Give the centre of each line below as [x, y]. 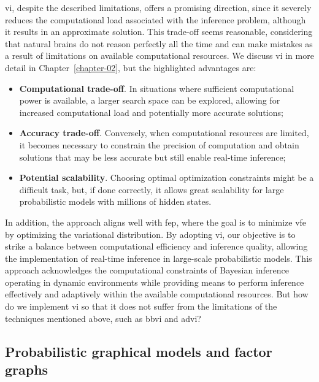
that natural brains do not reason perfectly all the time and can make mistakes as [159, 43]
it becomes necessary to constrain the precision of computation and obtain [159, 144]
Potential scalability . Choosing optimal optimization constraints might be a [167, 178]
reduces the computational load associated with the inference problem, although [156, 19]
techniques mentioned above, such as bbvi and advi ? [103, 318]
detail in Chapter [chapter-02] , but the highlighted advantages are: [131, 67]
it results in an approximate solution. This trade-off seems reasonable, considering [159, 32]
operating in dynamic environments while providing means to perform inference [155, 282]
